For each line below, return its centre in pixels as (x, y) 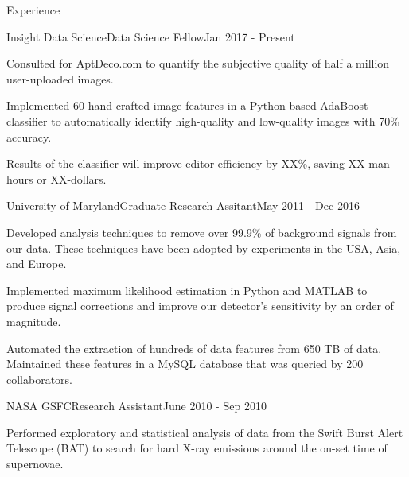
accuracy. (29, 136)
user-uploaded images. (60, 78)
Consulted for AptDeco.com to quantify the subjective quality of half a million (198, 63)
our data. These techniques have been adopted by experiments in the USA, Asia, (204, 248)
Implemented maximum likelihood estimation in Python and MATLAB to (187, 290)
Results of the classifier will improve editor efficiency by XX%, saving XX (186, 163)
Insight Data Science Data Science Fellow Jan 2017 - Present (151, 36)
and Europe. (37, 264)
